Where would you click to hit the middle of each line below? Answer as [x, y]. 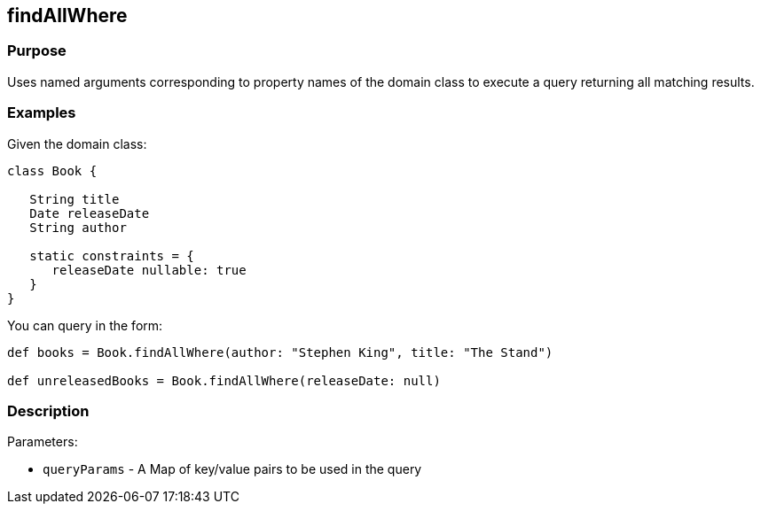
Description [48, 410]
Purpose [37, 51]
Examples [42, 113]
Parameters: [43, 442]
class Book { [52, 170]
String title [75, 199]
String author [78, 227]
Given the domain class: [77, 143]
